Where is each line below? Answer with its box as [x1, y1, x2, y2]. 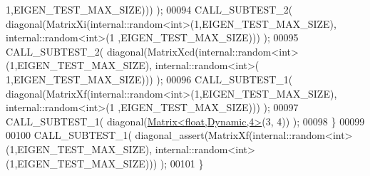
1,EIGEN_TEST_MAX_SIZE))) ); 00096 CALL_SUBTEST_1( [6, 71, 293, 86]
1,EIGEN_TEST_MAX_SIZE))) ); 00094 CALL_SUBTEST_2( [6, 2, 293, 16]
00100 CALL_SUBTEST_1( [6, 128, 132, 143]
